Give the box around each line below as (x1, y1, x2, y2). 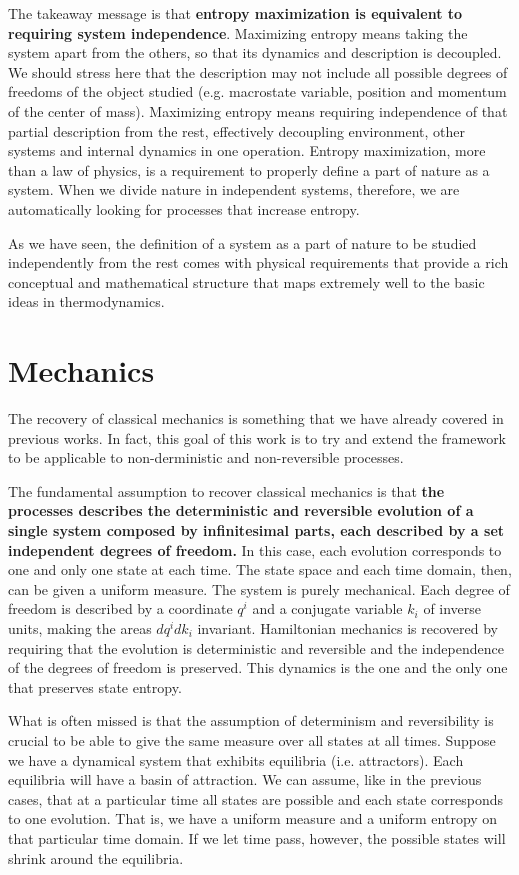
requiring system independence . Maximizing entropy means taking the (8, 22, 468, 43)
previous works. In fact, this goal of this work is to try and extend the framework (8, 427, 507, 448)
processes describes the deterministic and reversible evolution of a (8, 500, 474, 521)
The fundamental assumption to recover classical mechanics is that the (8, 480, 445, 501)
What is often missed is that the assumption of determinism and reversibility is (8, 710, 494, 731)
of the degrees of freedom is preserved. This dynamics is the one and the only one (8, 657, 508, 678)
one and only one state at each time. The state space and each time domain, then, (8, 559, 512, 580)
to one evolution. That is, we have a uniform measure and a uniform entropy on (8, 808, 498, 829)
